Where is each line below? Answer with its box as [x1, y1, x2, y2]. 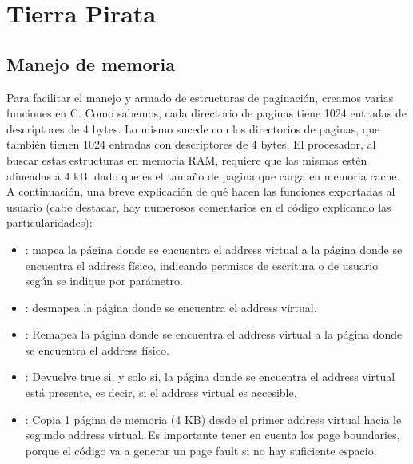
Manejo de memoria [6, 51, 175, 76]
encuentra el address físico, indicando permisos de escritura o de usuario [25, 256, 379, 273]
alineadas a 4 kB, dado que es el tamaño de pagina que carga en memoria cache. [6, 167, 400, 184]
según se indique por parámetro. [25, 272, 183, 289]
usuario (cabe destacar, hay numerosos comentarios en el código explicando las [6, 198, 391, 215]
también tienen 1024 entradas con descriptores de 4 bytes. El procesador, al [6, 136, 376, 153]
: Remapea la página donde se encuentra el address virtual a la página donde [25, 326, 403, 343]
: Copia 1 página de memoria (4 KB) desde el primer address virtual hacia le [25, 410, 402, 427]
